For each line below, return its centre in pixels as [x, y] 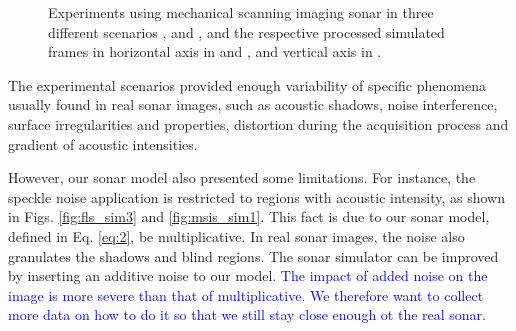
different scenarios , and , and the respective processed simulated [246, 31]
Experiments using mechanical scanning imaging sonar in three [241, 12]
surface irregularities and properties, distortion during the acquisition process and [258, 123]
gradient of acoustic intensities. [103, 143]
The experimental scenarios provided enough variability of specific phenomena [247, 84]
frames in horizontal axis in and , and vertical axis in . [215, 51]
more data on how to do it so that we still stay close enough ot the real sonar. [247, 314]
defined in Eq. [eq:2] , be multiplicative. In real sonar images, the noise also [236, 235]
